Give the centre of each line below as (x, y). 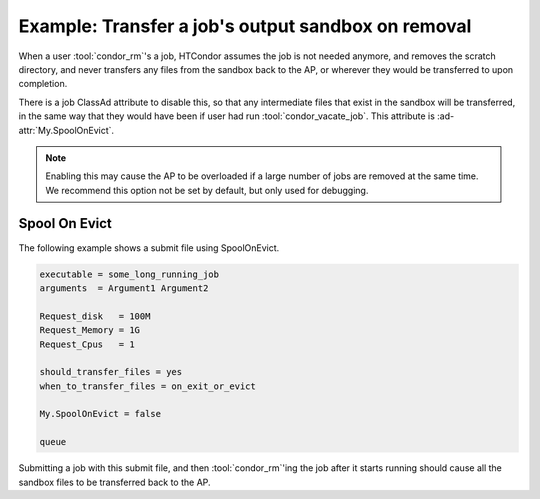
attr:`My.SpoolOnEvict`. (66, 130)
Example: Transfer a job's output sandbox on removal (245, 26)
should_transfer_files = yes (111, 372)
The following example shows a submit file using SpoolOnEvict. (149, 247)
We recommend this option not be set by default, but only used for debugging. (207, 190)
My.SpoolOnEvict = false (100, 414)
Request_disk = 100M (95, 316)
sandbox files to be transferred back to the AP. (114, 482)
